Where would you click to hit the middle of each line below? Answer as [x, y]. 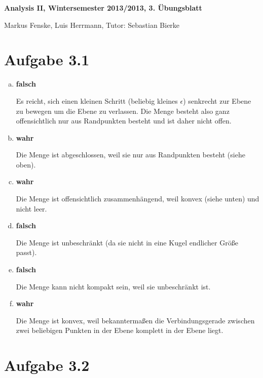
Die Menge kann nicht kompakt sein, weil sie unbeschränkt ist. [113, 286]
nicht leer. [31, 208]
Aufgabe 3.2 [47, 365]
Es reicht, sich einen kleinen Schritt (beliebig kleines [97, 100]
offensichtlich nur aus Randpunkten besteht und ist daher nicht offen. [124, 121]
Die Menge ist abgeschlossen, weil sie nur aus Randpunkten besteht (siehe [130, 155]
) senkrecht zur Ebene [217, 100]
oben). [26, 164]
